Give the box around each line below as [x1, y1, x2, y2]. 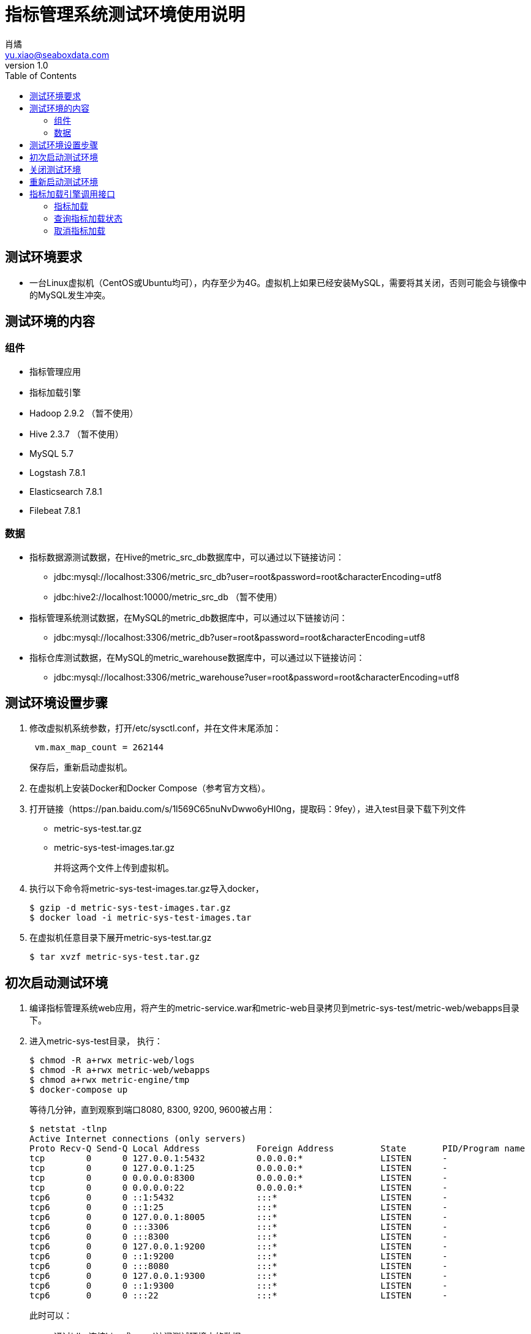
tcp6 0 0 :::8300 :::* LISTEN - [29, 1232, 448, 1242]
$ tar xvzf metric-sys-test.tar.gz [29, 952, 200, 962]
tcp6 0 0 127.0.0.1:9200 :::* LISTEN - [29, 1242, 448, 1252]
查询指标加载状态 [54, 213, 122, 224]
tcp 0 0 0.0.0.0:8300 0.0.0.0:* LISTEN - [29, 1173, 448, 1183]
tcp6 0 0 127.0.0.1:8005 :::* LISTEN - [29, 1212, 448, 1223]
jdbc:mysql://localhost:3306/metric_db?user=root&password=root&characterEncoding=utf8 [54, 631, 426, 643]
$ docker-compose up [29, 1085, 128, 1095]
